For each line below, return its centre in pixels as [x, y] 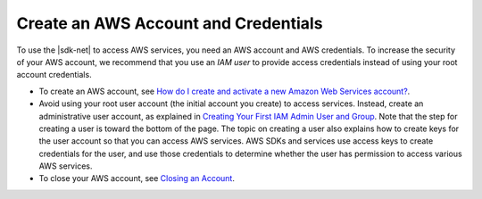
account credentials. [54, 75]
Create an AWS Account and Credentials [170, 23]
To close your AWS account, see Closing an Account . [137, 178]
